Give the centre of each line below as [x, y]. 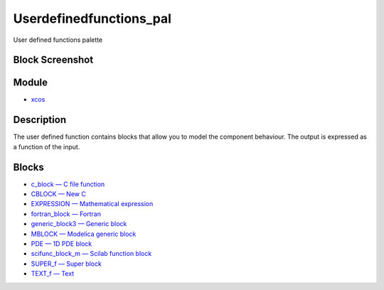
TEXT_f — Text [53, 274]
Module [30, 83]
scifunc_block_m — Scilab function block [91, 254]
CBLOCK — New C [59, 194]
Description [40, 120]
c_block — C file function [68, 184]
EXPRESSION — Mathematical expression [92, 204]
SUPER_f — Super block [66, 264]
